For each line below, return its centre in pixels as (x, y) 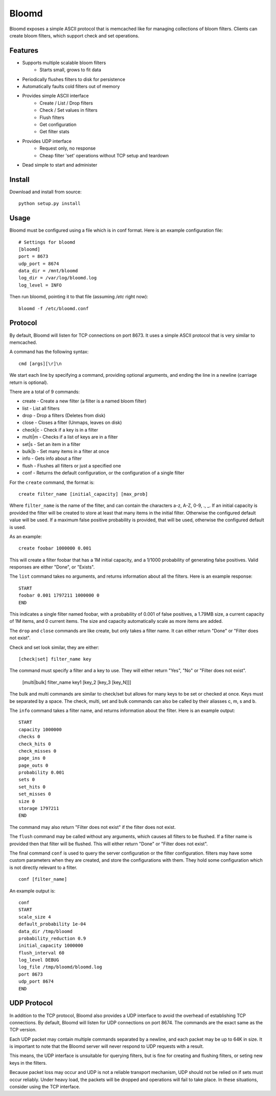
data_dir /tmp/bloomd (45, 931)
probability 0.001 (42, 773)
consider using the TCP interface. (45, 1087)
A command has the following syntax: (49, 352)
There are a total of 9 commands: (45, 392)
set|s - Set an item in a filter (51, 444)
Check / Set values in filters (68, 110)
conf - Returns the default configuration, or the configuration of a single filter (103, 473)
